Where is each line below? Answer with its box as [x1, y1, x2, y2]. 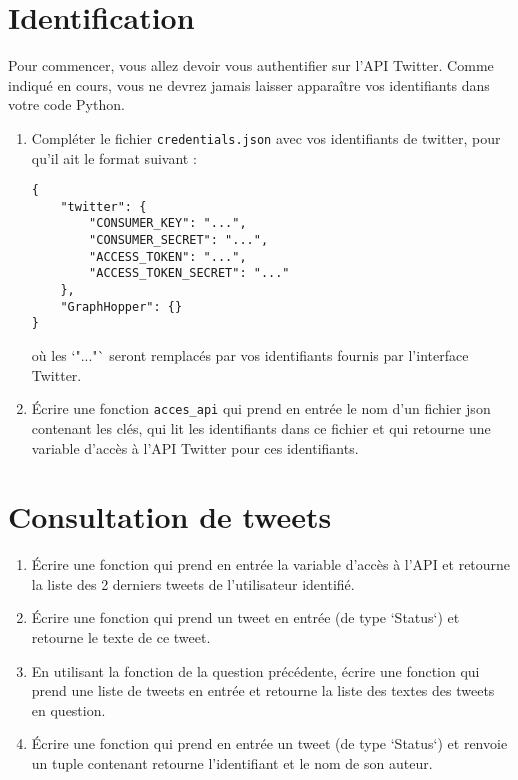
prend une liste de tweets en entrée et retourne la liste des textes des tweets [31, 680, 495, 701]
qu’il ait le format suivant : [31, 147, 197, 168]
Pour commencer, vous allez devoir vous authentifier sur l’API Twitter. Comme [8, 55, 494, 76]
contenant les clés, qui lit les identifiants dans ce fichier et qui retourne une [31, 417, 491, 438]
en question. [31, 699, 106, 720]
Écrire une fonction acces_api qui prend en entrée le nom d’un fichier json [31, 398, 491, 419]
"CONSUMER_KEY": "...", [89, 216, 247, 231]
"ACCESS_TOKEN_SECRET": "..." [89, 266, 290, 281]
